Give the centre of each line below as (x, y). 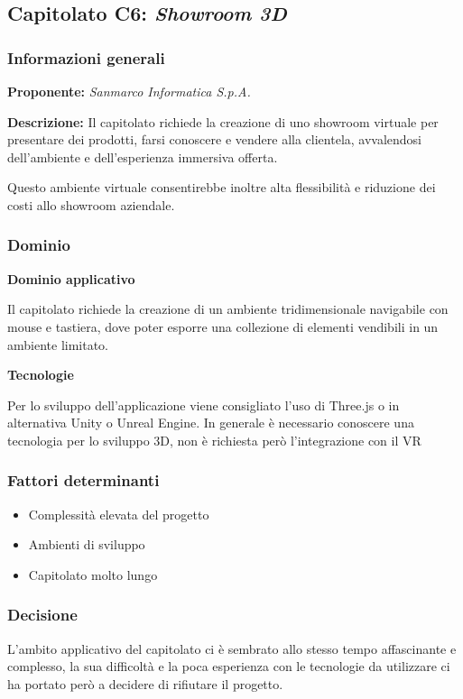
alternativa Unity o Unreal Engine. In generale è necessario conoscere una (211, 423)
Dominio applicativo (71, 278)
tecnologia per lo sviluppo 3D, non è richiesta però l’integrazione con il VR (214, 440)
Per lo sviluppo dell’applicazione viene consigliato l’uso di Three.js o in (204, 405)
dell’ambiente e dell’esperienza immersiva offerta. (143, 156)
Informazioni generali (86, 57)
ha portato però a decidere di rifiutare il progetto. (145, 683)
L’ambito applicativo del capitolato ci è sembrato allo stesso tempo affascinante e (232, 648)
